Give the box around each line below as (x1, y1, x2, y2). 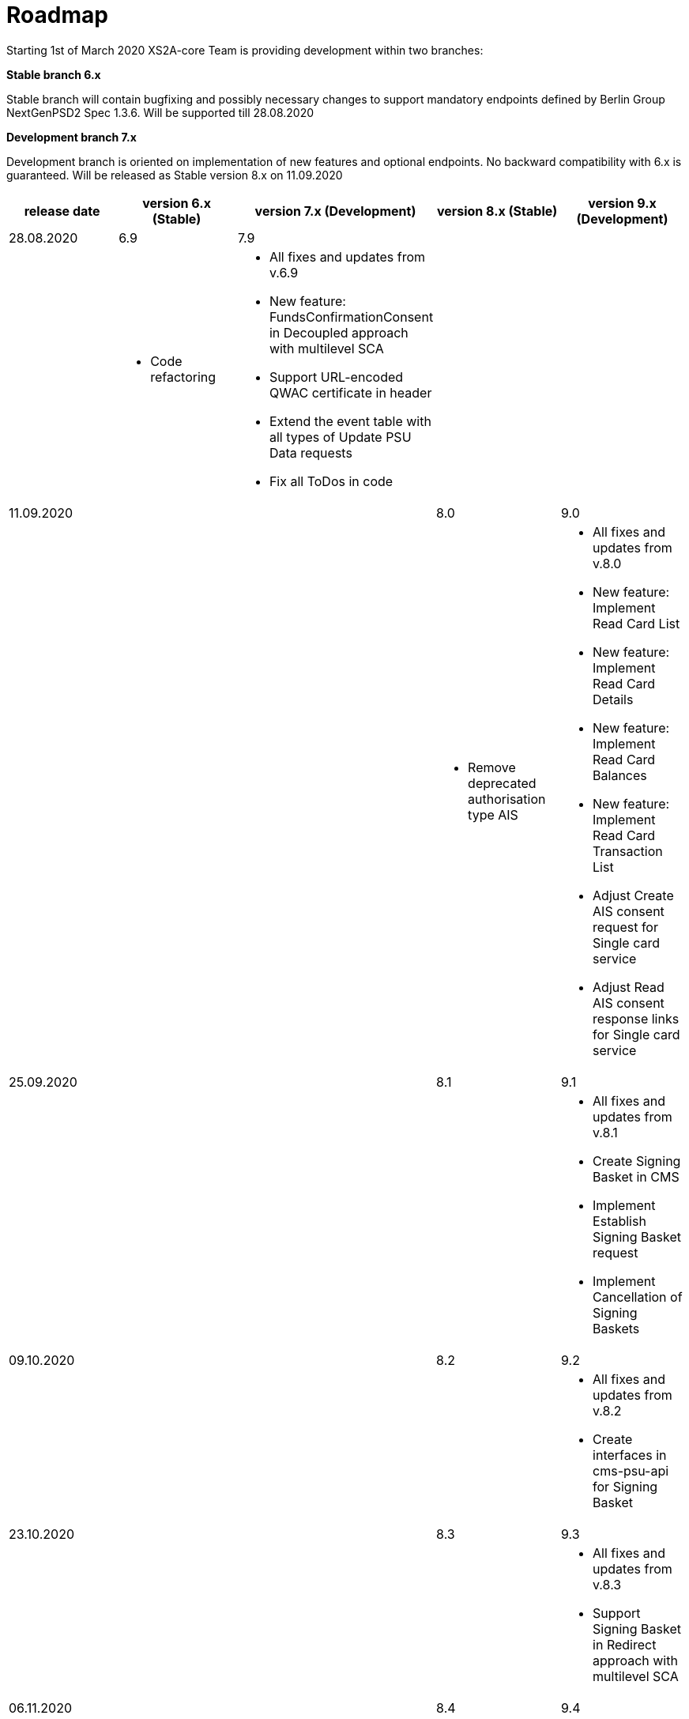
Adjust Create (593, 887, 674, 903)
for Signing (593, 1478, 658, 1495)
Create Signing (593, 1152, 681, 1169)
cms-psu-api (593, 1462, 669, 1479)
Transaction (593, 843, 663, 859)
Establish (593, 1212, 646, 1229)
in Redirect (593, 1636, 657, 1653)
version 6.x (142, 194, 211, 211)
